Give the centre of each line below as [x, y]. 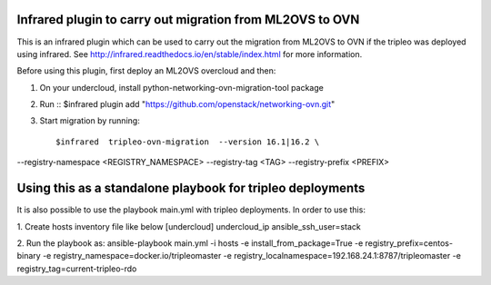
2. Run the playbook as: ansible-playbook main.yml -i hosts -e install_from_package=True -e [190, 243]
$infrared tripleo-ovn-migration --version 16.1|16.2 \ [188, 142]
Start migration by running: [90, 121]
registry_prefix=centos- [409, 243]
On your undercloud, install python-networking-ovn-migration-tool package [182, 87]
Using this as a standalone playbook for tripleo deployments [191, 188]
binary [29, 256]
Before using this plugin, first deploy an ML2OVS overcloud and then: [146, 71]
